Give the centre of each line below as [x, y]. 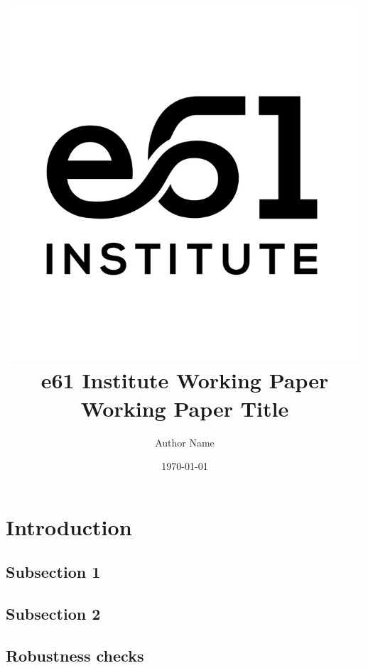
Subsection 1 [53, 572]
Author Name [185, 442]
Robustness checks [75, 655]
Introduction [69, 526]
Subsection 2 [53, 614]
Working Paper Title [185, 408]
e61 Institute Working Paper [185, 380]
